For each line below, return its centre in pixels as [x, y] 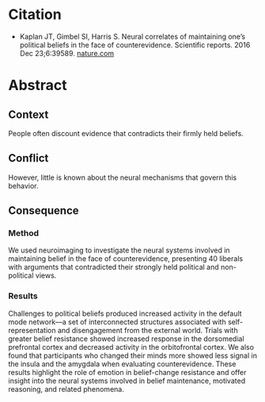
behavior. [23, 186]
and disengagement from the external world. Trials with [148, 330]
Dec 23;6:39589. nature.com [67, 53]
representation [32, 330]
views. [46, 275]
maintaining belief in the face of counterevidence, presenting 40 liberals [126, 259]
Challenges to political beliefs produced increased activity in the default [125, 313]
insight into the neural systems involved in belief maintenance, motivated [127, 381]
